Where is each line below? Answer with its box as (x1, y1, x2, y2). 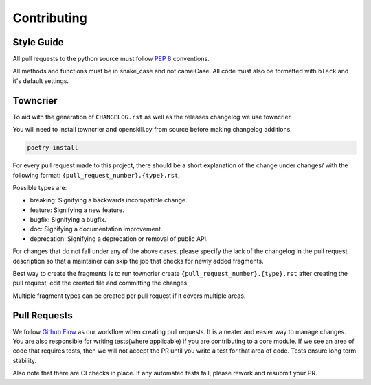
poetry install (27, 144, 78, 152)
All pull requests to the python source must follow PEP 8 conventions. (12, 55, 210, 63)
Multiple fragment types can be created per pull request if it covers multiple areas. (12, 292, 246, 300)
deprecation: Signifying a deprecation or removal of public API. (30, 234, 209, 243)
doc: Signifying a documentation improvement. (30, 225, 163, 233)
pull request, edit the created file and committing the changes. (12, 279, 189, 288)
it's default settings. (12, 76, 69, 85)
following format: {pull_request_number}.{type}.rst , (12, 171, 180, 179)
